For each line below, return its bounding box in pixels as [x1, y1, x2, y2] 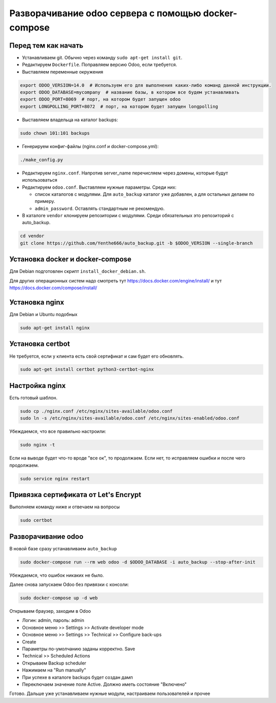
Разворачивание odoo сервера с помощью [9, 8, 201, 19]
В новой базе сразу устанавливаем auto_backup [9, 545, 117, 551]
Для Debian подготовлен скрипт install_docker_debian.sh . [9, 268, 146, 274]
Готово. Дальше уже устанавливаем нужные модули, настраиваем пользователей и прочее [9, 690, 211, 697]
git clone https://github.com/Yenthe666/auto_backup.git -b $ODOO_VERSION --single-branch [20, 240, 253, 246]
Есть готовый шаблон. [9, 395, 58, 401]
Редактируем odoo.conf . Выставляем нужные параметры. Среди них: [22, 184, 177, 190]
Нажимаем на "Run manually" [22, 667, 86, 673]
